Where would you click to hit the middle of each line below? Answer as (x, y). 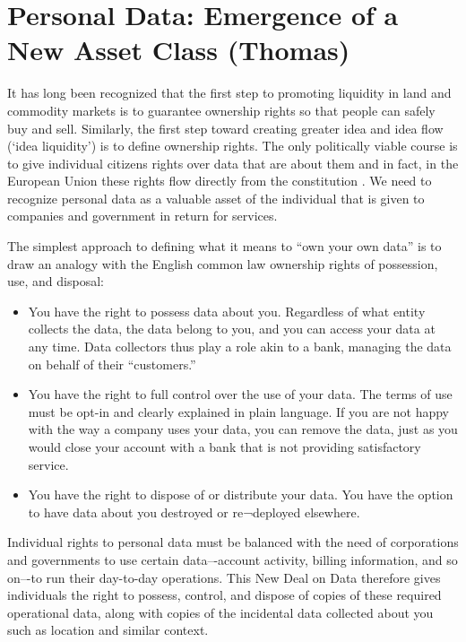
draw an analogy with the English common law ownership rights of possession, (223, 263)
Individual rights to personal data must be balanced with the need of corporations (233, 542)
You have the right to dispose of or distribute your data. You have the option (241, 495)
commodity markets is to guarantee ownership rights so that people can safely (221, 110)
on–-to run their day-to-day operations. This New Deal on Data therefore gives (224, 577)
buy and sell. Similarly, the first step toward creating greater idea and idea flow (225, 128)
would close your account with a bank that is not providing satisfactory (224, 447)
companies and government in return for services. (142, 216)
